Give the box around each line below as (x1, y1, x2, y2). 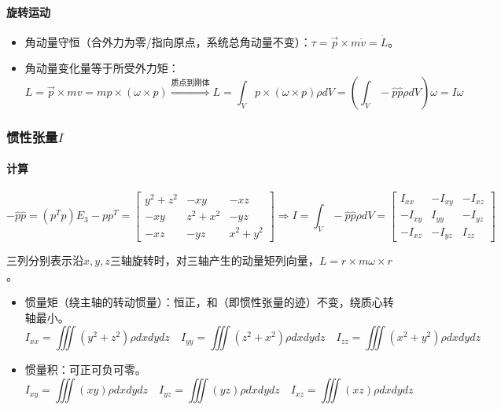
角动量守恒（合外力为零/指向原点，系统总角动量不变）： (24, 33, 311, 49)
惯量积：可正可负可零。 (24, 361, 146, 378)
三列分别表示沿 (6, 252, 83, 269)
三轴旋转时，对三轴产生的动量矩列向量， (109, 252, 319, 269)
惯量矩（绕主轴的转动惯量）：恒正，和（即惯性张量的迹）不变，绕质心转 (24, 294, 394, 310)
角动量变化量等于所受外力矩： (24, 60, 179, 76)
